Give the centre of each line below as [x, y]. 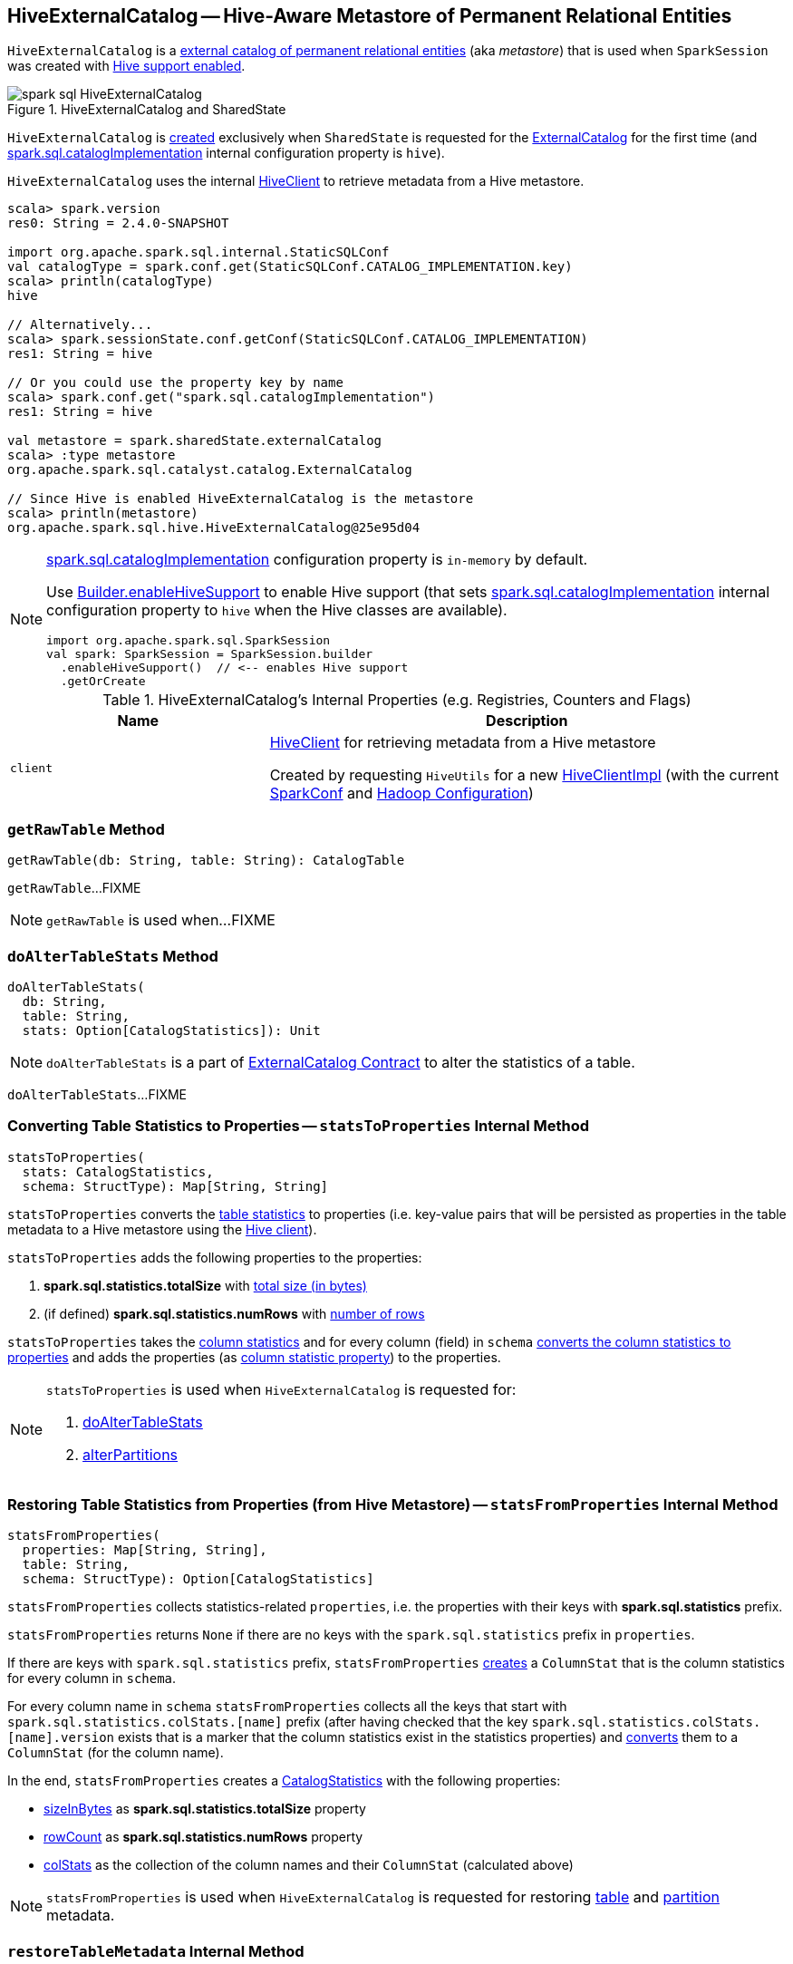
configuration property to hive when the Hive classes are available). [277, 610]
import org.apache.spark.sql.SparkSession [189, 641]
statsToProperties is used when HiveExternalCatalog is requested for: [281, 1389]
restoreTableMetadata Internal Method [156, 1951]
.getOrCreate [103, 682]
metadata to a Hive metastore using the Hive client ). [162, 1229]
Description [527, 721]
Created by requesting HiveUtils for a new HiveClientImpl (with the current [524, 775]
